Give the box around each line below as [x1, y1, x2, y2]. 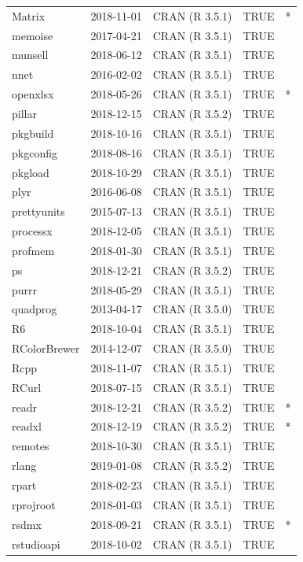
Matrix [12, 7, 46, 24]
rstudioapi [12, 535, 60, 552]
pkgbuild [12, 124, 54, 141]
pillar [12, 105, 37, 121]
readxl [12, 418, 42, 434]
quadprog [12, 301, 57, 317]
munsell [12, 46, 49, 63]
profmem [12, 242, 55, 258]
